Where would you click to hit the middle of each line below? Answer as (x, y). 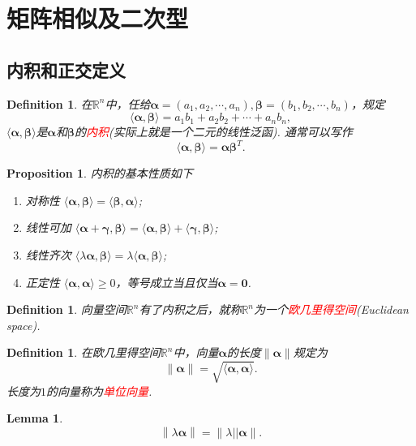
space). (24, 325)
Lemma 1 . (35, 418)
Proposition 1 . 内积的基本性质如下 (100, 173)
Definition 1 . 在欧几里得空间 (84, 352)
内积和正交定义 (66, 69)
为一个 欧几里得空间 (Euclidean (331, 309)
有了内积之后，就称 (190, 309)
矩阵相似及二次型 (98, 18)
